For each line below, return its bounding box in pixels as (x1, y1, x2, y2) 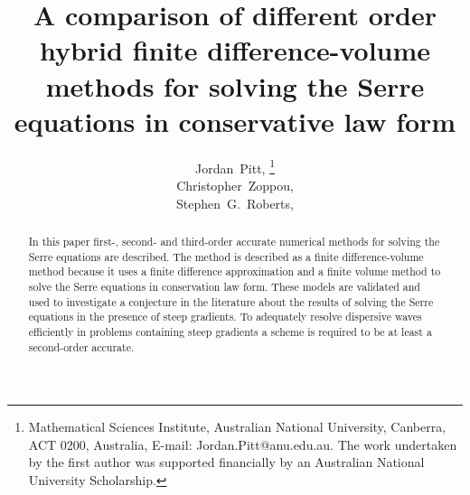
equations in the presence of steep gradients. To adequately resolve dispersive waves (28, 309, 422, 324)
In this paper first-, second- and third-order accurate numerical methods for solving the (28, 233, 440, 248)
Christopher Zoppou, (176, 175, 294, 194)
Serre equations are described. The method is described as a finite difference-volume (28, 248, 424, 264)
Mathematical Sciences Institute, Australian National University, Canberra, (28, 417, 446, 436)
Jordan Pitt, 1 (195, 155, 275, 177)
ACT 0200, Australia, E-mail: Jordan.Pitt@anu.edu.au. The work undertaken (28, 434, 457, 453)
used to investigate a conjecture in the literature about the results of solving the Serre (28, 294, 434, 309)
